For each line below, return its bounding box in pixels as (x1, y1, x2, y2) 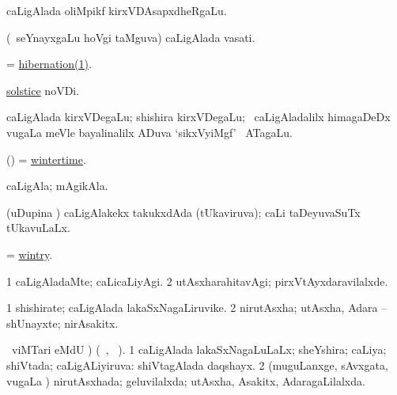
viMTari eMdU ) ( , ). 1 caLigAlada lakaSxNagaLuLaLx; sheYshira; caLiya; (11, 341, 387, 358)
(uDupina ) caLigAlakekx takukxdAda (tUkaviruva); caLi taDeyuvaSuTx (6, 203, 361, 220)
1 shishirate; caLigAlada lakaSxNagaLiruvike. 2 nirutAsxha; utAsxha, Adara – (6, 299, 388, 316)
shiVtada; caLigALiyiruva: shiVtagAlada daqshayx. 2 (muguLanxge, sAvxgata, (6, 356, 388, 373)
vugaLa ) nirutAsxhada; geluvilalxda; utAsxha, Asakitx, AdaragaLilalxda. (6, 372, 365, 389)
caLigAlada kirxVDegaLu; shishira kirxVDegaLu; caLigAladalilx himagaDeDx (6, 108, 391, 125)
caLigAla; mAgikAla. (6, 177, 108, 194)
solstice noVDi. (6, 82, 80, 98)
